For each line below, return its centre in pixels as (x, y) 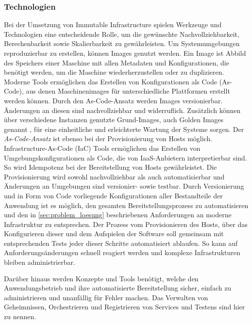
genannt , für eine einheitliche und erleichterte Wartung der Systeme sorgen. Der (124, 129)
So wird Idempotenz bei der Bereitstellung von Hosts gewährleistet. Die (110, 167)
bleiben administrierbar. (40, 262)
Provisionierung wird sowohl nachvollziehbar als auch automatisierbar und (114, 176)
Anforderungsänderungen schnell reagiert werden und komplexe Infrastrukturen (122, 252)
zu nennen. (20, 316)
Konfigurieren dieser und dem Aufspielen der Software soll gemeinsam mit (114, 234)
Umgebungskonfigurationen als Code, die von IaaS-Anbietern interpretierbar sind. (126, 157)
